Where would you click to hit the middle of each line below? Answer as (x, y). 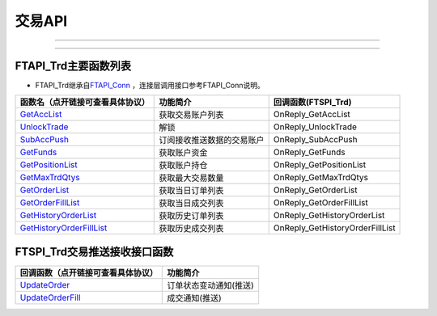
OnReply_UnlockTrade (315, 127)
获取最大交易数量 (191, 178)
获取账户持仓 (183, 166)
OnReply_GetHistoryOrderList (329, 216)
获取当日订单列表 (191, 191)
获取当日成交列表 (191, 204)
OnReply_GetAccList (312, 115)
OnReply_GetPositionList (320, 165)
